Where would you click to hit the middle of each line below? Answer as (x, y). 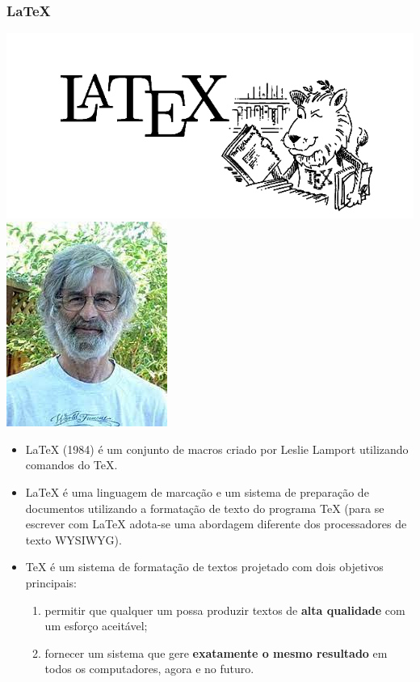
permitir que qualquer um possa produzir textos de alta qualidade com (225, 610)
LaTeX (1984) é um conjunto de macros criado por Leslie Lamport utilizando (217, 449)
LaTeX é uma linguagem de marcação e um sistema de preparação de (197, 491)
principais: (51, 582)
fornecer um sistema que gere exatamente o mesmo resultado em (216, 652)
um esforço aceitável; (96, 626)
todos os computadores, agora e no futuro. (149, 669)
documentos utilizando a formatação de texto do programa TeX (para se (205, 508)
